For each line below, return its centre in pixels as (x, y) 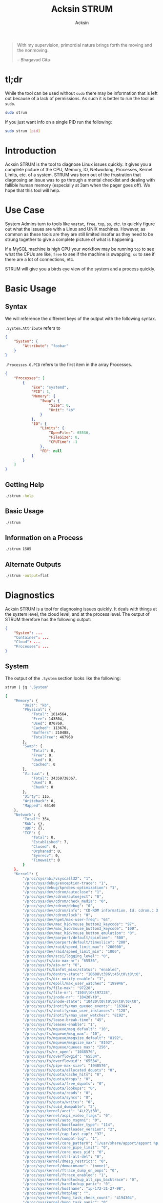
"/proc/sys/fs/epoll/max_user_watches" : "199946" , (75, 983)
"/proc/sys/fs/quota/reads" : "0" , (58, 1093)
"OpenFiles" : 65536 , (70, 433)
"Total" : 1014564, (50, 714)
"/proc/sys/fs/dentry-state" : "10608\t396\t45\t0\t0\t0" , (83, 974)
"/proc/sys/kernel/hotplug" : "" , (57, 1193)
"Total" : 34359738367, (54, 778)
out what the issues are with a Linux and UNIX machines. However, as (75, 229)
